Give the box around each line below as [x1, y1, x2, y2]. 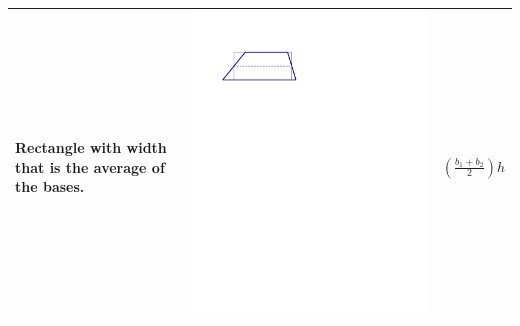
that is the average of [15, 156, 165, 177]
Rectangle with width [15, 137, 167, 158]
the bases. [15, 176, 85, 197]
